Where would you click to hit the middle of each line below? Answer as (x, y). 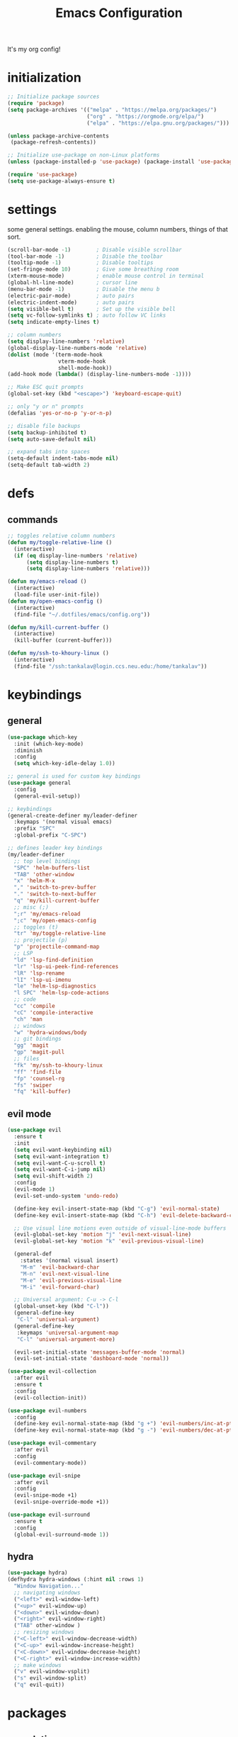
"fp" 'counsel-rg (39, 1078)
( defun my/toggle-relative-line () (60, 542)
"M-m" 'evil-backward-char (60, 1267)
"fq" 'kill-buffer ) (42, 1092)
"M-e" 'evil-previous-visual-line (71, 1280)
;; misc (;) (32, 907)
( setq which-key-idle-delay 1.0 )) (64, 764)
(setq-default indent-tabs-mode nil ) (63, 458)
